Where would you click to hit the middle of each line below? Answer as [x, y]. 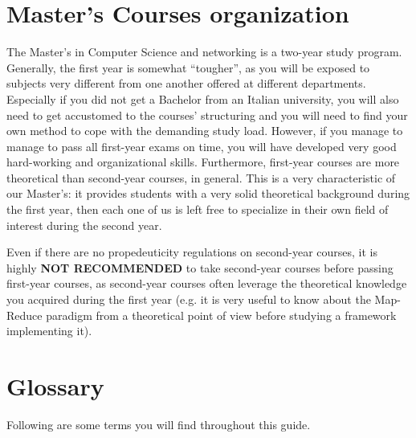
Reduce [24, 315]
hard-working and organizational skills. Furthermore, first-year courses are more [203, 162]
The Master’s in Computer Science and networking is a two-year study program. [204, 52]
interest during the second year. [84, 225]
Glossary [55, 386]
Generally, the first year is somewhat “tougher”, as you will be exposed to [188, 67]
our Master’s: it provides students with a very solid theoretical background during [208, 193]
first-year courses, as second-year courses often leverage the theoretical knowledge [207, 283]
